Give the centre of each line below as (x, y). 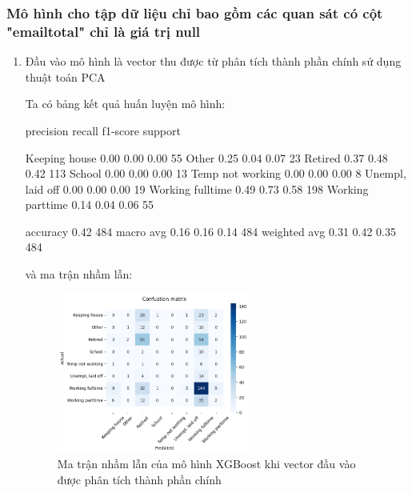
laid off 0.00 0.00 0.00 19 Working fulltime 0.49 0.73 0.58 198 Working (197, 188)
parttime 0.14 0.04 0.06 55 (90, 204)
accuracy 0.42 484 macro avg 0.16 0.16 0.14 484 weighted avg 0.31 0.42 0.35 (210, 231)
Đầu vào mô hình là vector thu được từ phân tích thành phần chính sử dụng (213, 61)
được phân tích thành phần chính (139, 479)
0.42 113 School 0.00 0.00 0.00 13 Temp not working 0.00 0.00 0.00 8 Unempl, (216, 173)
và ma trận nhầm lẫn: (79, 274)
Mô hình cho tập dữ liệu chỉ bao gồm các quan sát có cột (195, 12)
